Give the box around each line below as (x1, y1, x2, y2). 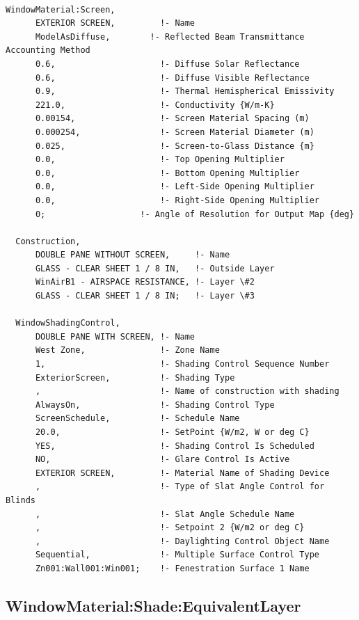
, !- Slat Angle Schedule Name (35, 509, 295, 519)
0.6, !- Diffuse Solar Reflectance (35, 58, 300, 69)
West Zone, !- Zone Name (35, 345, 220, 356)
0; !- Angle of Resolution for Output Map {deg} (35, 209, 355, 219)
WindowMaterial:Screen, (6, 4, 115, 15)
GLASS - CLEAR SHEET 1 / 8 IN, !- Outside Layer (35, 263, 275, 273)
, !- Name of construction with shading (35, 386, 340, 397)
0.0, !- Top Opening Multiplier (35, 154, 285, 165)
